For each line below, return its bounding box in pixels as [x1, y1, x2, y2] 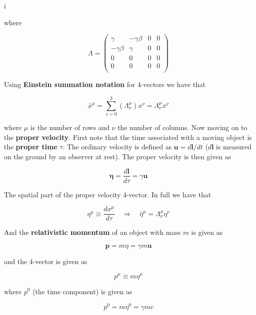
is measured [216, 141, 252, 152]
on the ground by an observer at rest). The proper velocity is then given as [4, 151, 231, 161]
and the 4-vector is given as [4, 256, 87, 266]
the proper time [4, 141, 58, 152]
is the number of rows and [30, 122, 110, 133]
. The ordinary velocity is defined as [62, 141, 172, 152]
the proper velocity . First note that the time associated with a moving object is [4, 132, 252, 142]
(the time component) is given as [32, 286, 132, 296]
